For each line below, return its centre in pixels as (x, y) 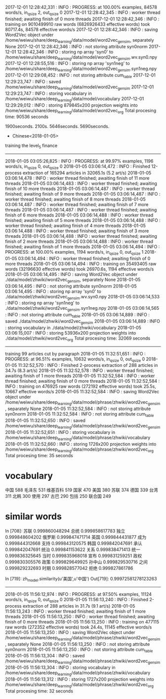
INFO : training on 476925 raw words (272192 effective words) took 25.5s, (81, 386)
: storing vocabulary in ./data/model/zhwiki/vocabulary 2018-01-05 (73, 328)
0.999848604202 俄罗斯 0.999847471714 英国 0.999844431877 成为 (76, 537)
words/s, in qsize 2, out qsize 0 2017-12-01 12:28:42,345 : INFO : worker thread (83, 13)
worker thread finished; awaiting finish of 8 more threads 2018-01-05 (75, 199)
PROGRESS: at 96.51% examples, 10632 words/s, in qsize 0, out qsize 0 (75, 359)
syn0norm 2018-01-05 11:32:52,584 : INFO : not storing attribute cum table (80, 415)
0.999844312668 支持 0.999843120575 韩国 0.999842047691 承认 (74, 544)
